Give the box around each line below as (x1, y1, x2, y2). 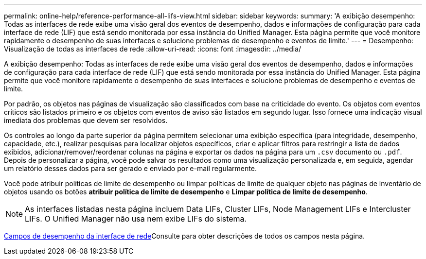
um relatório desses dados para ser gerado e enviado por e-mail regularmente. (4, 164, 257, 173)
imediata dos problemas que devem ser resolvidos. (4, 116, 168, 124)
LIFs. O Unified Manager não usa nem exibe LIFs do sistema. (25, 214, 247, 224)
